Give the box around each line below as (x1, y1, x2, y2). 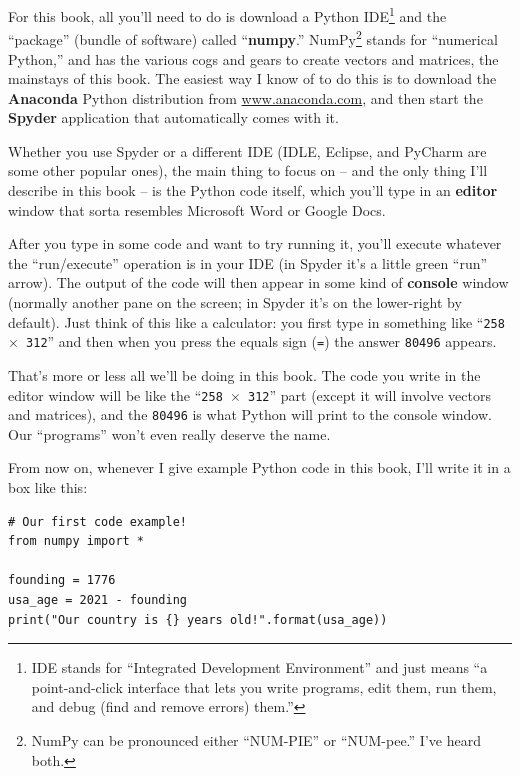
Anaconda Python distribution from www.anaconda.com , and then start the (8, 87, 483, 108)
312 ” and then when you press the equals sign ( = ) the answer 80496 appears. (26, 331, 497, 352)
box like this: (8, 477, 88, 498)
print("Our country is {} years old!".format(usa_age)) (8, 612, 388, 627)
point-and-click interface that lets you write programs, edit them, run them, (31, 676, 497, 697)
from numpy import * (8, 534, 145, 549)
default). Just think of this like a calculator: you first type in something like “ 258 (8, 311, 505, 332)
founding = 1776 (8, 573, 116, 588)
